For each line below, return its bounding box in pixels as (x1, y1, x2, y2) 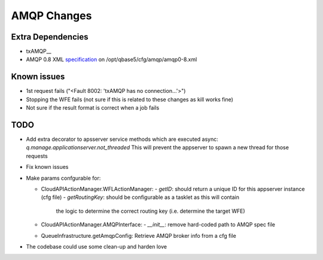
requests (26, 152, 48, 159)
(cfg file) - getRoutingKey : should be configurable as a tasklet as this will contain (41, 194, 239, 201)
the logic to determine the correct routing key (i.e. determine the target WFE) (56, 207, 245, 214)
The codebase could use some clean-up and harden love (26, 243, 167, 250)
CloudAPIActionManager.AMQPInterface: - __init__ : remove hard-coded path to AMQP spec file (41, 221, 275, 228)
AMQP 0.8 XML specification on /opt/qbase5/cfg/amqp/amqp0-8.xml (26, 56, 197, 63)
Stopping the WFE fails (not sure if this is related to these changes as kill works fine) (26, 96, 233, 103)
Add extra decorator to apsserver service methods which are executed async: (26, 135, 218, 143)
